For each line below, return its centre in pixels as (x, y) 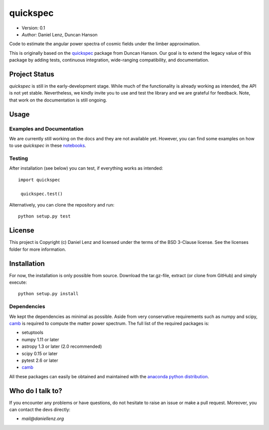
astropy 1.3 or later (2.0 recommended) (62, 346)
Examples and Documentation (46, 128)
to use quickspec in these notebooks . (48, 146)
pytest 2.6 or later (40, 360)
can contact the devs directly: (40, 409)
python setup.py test (44, 216)
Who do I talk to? (36, 391)
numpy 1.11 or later (40, 339)
